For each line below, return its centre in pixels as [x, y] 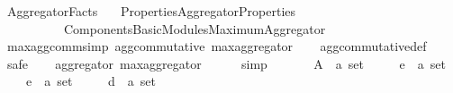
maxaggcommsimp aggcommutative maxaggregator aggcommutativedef [217, 46]
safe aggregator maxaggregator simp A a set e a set [226, 63]
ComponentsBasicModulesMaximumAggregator [195, 28]
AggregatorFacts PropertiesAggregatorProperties [151, 11]
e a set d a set [91, 81]
